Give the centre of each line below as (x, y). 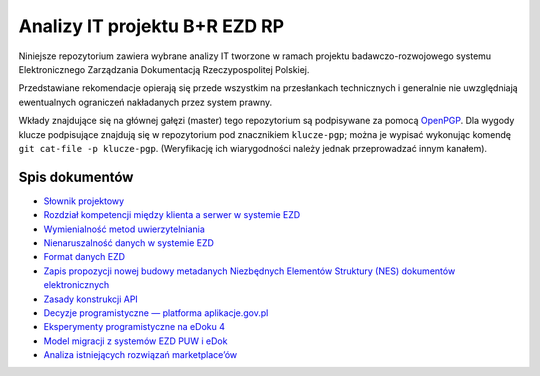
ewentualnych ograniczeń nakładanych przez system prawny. (145, 102)
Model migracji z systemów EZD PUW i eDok (135, 341)
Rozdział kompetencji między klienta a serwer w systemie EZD (172, 215)
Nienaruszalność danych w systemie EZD (129, 242)
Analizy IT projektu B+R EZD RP (151, 26)
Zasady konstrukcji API (91, 299)
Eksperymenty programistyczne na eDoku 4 (134, 327)
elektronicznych (76, 285)
